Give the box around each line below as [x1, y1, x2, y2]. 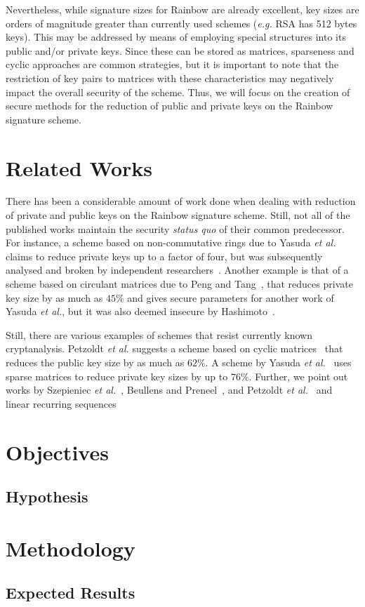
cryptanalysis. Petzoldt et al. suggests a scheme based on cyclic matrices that [6, 341, 343, 356]
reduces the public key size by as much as [6, 355, 185, 369]
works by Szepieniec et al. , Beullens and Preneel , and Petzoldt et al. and [6, 382, 333, 397]
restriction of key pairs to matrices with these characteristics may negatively [6, 70, 334, 85]
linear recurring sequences [6, 396, 117, 411]
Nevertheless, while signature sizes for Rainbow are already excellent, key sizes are [6, 2, 359, 16]
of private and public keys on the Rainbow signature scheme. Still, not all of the [6, 208, 350, 222]
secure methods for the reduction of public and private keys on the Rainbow [6, 98, 333, 113]
